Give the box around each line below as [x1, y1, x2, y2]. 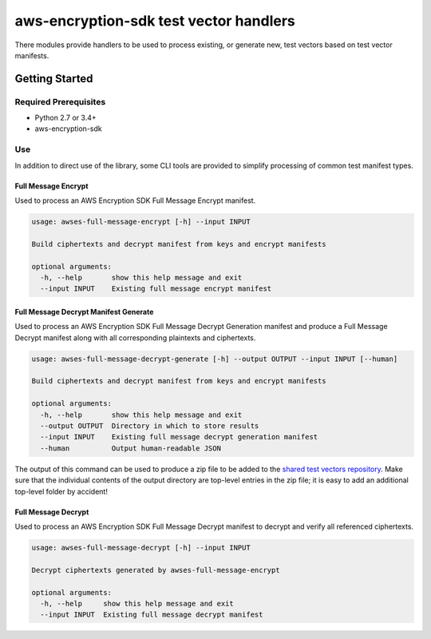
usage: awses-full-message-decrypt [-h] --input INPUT [31, 543, 251, 552]
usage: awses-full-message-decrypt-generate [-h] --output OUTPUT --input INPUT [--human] [31, 354, 398, 363]
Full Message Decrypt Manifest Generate [14, 307, 154, 316]
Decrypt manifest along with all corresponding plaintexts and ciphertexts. [14, 332, 256, 343]
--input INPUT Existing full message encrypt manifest [40, 284, 272, 293]
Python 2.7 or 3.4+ [34, 113, 97, 123]
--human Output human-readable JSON [40, 443, 221, 453]
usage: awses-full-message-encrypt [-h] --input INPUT [31, 217, 251, 226]
